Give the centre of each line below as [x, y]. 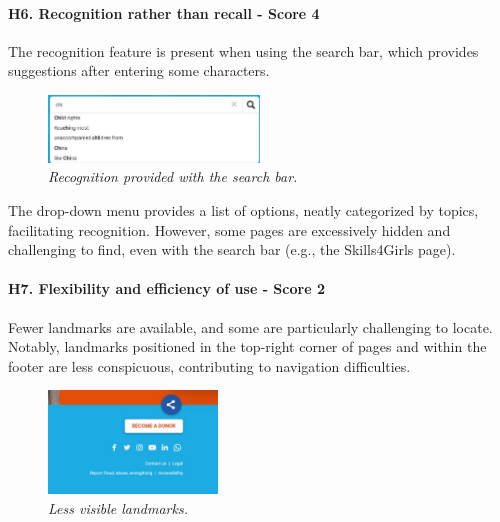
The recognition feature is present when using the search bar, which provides [243, 50]
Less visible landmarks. [118, 507]
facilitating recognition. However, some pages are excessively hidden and [229, 229]
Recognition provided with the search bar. [173, 176]
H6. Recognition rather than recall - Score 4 [164, 12]
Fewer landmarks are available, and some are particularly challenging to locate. [250, 326]
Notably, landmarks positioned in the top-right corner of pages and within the [247, 346]
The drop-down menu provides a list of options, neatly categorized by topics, [243, 210]
